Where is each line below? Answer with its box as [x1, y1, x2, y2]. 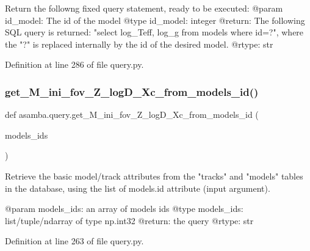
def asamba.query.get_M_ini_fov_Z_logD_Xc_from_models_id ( [5, 108, 259, 121]
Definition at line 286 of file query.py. [5, 58, 144, 71]
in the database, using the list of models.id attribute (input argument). [5, 181, 270, 194]
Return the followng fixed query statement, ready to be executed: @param [5, 2, 283, 14]
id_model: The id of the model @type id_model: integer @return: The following [5, 13, 305, 26]
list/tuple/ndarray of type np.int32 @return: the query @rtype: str [5, 214, 254, 227]
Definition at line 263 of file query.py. [5, 235, 144, 247]
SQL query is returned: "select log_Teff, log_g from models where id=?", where [5, 26, 304, 38]
